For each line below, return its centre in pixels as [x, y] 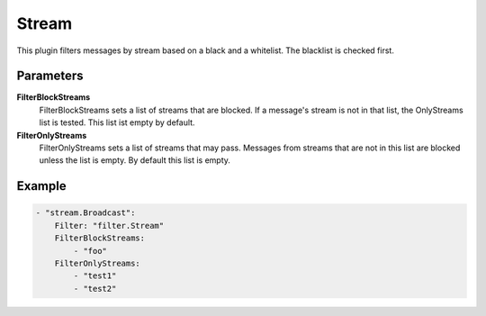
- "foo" [90, 251]
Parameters [50, 76]
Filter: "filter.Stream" [109, 226]
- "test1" [95, 276]
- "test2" [95, 289]
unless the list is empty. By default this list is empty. [135, 160]
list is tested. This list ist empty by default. [117, 122]
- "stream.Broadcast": [85, 213]
